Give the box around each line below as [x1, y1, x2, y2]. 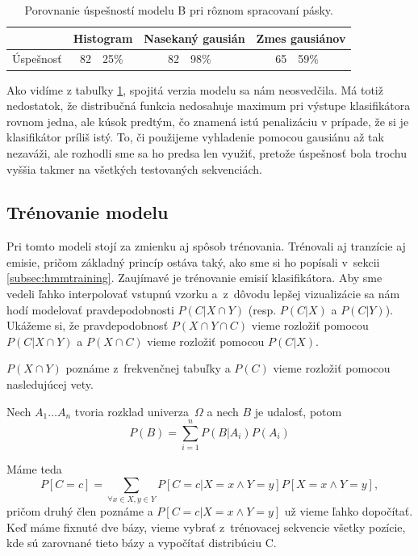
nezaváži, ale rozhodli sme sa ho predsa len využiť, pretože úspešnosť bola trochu [6, 144, 408, 161]
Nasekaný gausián [144, 29, 245, 46]
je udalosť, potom [254, 402, 342, 419]
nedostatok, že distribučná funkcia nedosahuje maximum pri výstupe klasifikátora [6, 97, 411, 114]
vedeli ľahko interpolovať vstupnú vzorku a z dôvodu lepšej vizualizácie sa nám [6, 285, 400, 302]
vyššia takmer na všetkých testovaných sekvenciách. [6, 160, 262, 177]
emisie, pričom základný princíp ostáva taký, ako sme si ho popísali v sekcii [6, 253, 380, 270]
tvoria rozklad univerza [74, 402, 190, 419]
